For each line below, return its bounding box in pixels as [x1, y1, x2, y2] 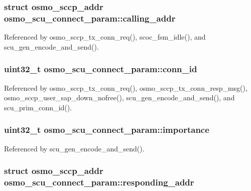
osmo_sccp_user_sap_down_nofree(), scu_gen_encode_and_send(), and [4, 92, 235, 103]
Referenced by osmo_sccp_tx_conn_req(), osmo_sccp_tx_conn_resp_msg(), [4, 82, 247, 93]
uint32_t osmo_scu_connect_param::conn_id [4, 63, 197, 75]
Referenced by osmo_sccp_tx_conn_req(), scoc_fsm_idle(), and [4, 32, 206, 42]
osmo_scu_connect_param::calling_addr [4, 12, 176, 24]
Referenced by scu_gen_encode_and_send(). [4, 143, 145, 153]
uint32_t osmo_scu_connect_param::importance [4, 123, 209, 136]
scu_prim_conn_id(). [4, 102, 72, 112]
